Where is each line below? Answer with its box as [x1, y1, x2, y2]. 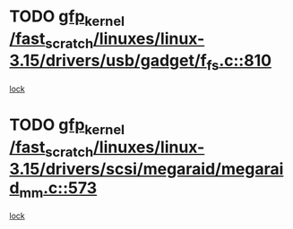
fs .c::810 [206, 51, 271, 73]
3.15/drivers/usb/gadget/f [9, 51, 208, 71]
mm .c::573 [19, 178, 98, 201]
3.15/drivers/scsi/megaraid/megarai [9, 159, 284, 180]
